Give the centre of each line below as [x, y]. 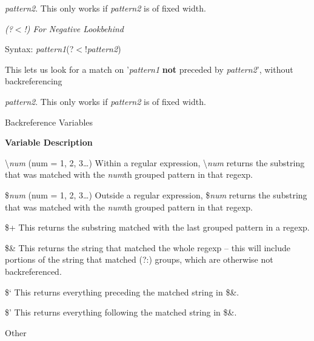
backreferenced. [33, 271]
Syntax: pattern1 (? [39, 49]
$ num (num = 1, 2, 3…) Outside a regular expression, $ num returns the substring [156, 194]
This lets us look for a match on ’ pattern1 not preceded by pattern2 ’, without [149, 69]
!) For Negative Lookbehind [74, 28]
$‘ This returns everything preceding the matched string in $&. [122, 292]
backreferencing [34, 81]
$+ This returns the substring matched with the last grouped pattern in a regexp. [157, 227]
